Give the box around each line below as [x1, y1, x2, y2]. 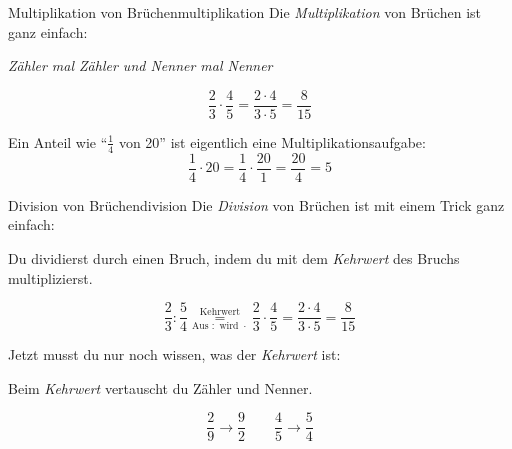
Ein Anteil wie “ [8, 131, 108, 152]
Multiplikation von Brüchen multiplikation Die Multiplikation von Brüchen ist [8, 2, 481, 22]
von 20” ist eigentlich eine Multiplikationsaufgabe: [118, 131, 426, 152]
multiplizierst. [8, 267, 93, 288]
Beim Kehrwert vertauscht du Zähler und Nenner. [8, 377, 313, 398]
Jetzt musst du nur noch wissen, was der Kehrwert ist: [8, 344, 341, 365]
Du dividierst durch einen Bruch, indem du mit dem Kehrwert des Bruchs [8, 247, 460, 268]
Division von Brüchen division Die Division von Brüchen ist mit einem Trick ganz [8, 194, 505, 215]
